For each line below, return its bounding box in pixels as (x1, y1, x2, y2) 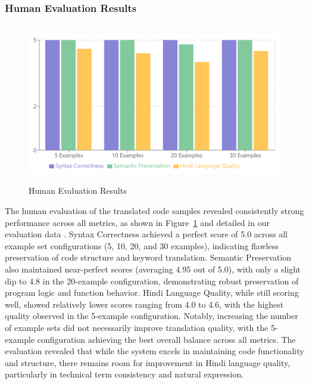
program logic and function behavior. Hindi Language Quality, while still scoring (5, 286, 299, 299)
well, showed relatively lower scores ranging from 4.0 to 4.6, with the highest (5, 298, 284, 310)
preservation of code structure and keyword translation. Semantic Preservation (5, 251, 292, 264)
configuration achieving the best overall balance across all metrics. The (37, 333, 296, 345)
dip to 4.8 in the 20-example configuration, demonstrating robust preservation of (5, 274, 299, 287)
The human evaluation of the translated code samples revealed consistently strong (5, 204, 304, 216)
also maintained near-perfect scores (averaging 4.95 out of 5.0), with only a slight (5, 262, 301, 275)
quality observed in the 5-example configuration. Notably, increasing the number (5, 309, 298, 322)
